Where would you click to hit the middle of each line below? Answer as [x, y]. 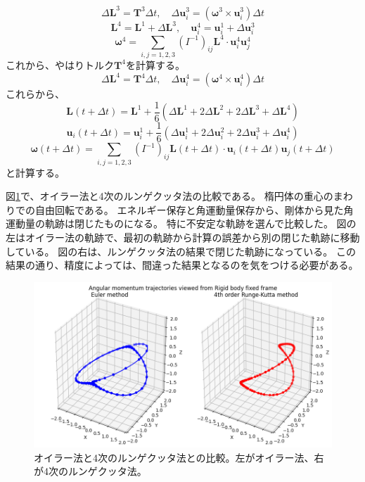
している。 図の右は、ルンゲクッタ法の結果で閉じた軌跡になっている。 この [181, 251]
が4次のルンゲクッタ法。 [90, 471]
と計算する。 [35, 172]
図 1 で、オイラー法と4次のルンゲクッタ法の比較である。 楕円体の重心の [169, 196]
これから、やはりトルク [60, 64]
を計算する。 [155, 64]
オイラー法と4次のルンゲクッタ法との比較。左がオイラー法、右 [179, 457]
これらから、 [35, 94]
